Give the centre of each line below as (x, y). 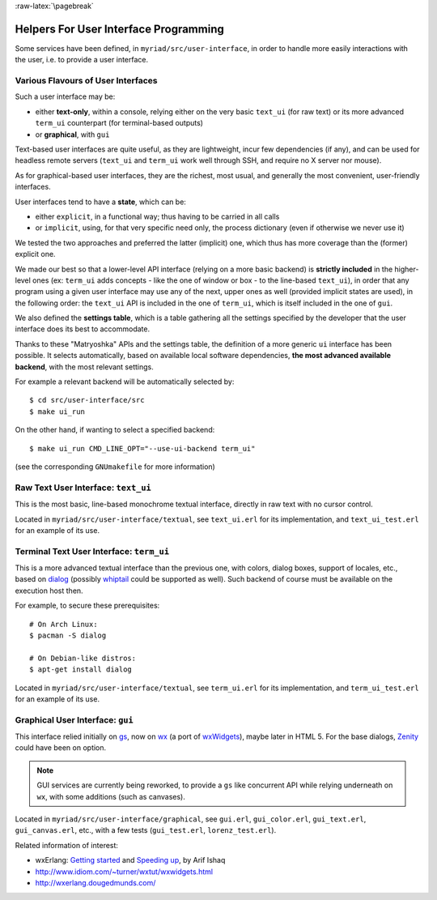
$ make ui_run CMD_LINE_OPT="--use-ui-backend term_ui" (142, 448)
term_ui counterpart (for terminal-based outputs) (119, 123)
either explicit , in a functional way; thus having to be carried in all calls (157, 216)
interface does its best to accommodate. (82, 329)
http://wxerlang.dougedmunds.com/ (95, 883)
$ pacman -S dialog (68, 636)
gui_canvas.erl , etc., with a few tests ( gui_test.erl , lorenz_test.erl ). (146, 830)
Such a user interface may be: (65, 96)
